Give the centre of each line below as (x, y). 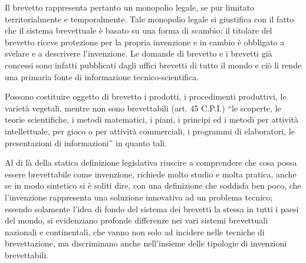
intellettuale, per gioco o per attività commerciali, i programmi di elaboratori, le (150, 131)
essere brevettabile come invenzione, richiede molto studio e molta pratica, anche (151, 174)
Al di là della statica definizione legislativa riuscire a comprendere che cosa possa (151, 162)
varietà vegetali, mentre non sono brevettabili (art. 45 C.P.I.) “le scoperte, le (143, 108)
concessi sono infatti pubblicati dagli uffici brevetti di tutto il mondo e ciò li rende (153, 65)
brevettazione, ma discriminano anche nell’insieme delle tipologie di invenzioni (146, 243)
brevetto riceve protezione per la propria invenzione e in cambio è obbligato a (145, 42)
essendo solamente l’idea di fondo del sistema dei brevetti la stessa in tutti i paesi (152, 208)
